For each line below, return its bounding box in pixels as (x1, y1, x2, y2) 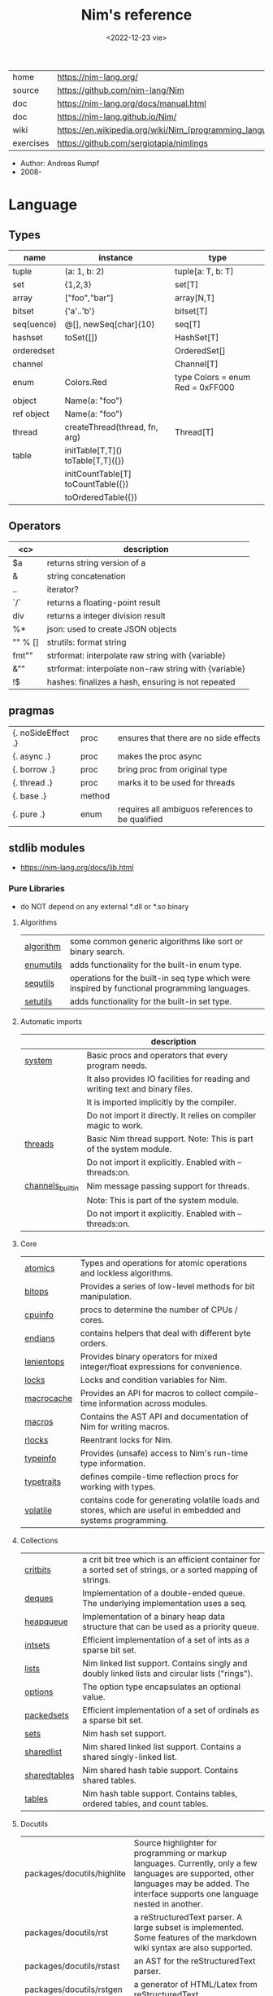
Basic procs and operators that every (86, 1049, 228, 1061)
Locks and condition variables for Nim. (80, 1374, 227, 1385)
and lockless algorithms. (80, 1267, 173, 1279)
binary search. (69, 946, 125, 957)
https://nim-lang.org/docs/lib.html (19, 863, 134, 873)
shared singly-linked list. (82, 1751, 177, 1762)
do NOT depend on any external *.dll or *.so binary (19, 901, 189, 911)
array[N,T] (174, 291, 215, 303)
